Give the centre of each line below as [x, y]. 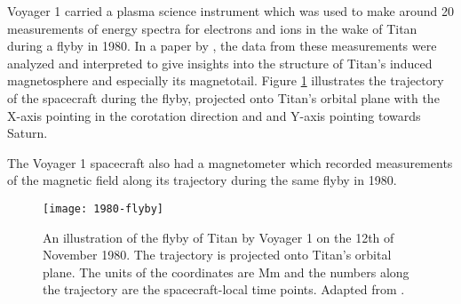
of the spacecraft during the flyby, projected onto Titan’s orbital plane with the [223, 97]
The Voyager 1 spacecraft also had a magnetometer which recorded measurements [230, 162]
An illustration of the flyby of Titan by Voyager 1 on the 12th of [219, 237]
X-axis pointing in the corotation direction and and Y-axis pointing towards [214, 115]
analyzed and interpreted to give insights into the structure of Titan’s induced [220, 63]
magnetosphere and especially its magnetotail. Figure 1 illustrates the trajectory [226, 80]
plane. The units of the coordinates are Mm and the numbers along [226, 272]
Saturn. [28, 133]
